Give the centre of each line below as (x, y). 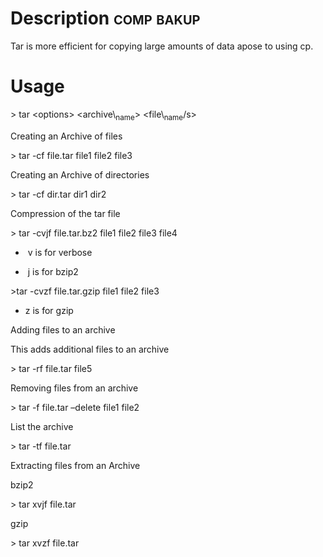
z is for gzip (49, 310)
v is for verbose (60, 252)
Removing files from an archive (74, 388)
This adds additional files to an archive (90, 349)
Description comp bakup (105, 18)
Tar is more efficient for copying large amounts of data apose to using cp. (162, 46)
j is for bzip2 (53, 271)
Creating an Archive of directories (80, 174)
